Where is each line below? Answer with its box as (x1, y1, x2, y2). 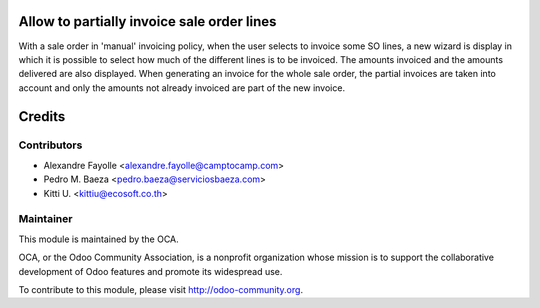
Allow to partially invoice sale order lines (18, 13, 277, 30)
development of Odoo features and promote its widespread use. (18, 265, 283, 277)
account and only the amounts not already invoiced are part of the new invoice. (18, 81, 345, 94)
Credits (18, 108, 66, 125)
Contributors (18, 138, 83, 152)
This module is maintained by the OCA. (18, 233, 179, 245)
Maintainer (18, 212, 73, 226)
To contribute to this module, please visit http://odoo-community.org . (18, 283, 304, 295)
